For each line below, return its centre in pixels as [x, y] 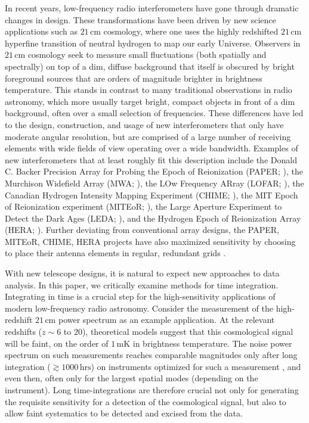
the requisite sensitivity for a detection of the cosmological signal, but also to [146, 401]
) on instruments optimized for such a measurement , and [196, 366]
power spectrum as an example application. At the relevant [166, 320]
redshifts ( [24, 332]
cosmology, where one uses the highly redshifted [191, 31]
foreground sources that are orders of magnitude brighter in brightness [134, 78]
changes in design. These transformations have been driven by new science [140, 19]
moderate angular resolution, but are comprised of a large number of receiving [148, 136]
